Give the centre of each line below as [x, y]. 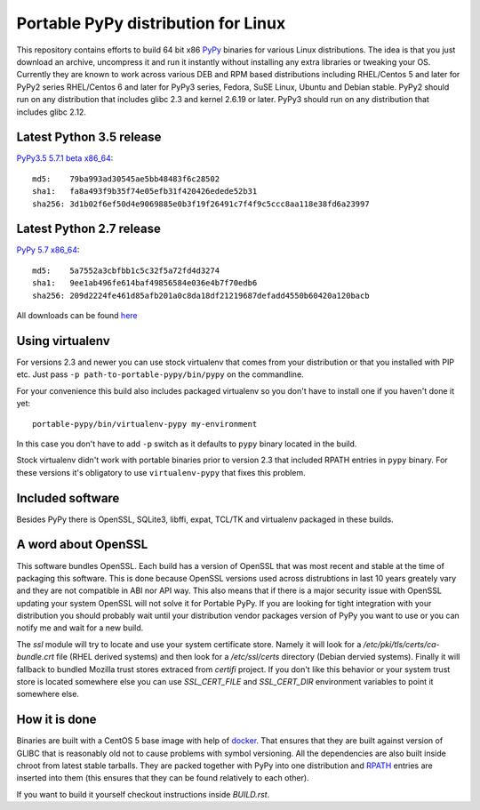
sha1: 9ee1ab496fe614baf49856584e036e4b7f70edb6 [145, 283]
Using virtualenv [63, 341]
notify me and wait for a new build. [80, 628]
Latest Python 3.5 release [89, 137]
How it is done [56, 720]
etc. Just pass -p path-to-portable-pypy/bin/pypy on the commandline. [160, 374]
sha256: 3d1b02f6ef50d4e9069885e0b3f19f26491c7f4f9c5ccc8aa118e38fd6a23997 [201, 204]
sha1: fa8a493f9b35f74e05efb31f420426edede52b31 [145, 192]
